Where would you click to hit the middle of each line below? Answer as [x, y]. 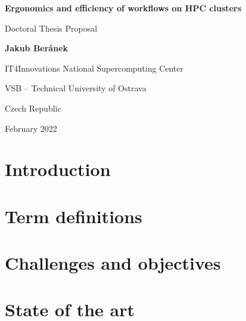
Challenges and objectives [113, 263]
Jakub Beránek [37, 48]
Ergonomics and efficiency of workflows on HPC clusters [123, 8]
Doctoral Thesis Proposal [51, 28]
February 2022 [31, 128]
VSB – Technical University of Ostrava [76, 88]
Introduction [58, 169]
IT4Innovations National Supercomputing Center [94, 68]
